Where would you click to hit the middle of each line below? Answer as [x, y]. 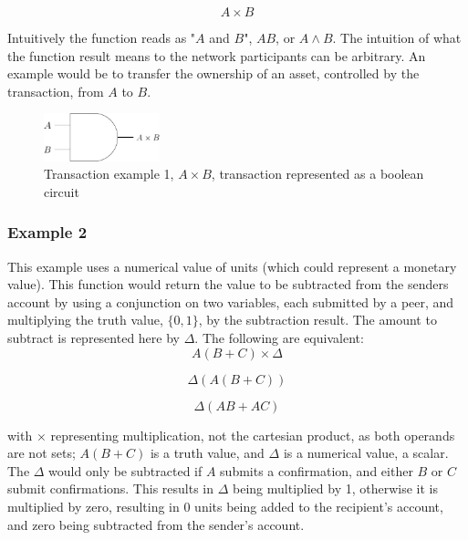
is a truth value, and [207, 453]
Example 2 [47, 232]
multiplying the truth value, [85, 320]
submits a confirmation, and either [317, 470]
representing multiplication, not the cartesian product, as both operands [253, 435]
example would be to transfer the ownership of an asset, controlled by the [213, 73]
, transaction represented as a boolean [317, 174]
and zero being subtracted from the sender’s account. [156, 524]
